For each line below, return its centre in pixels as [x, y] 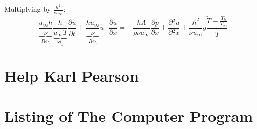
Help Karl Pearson [71, 76]
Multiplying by [28, 9]
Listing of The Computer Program [129, 115]
